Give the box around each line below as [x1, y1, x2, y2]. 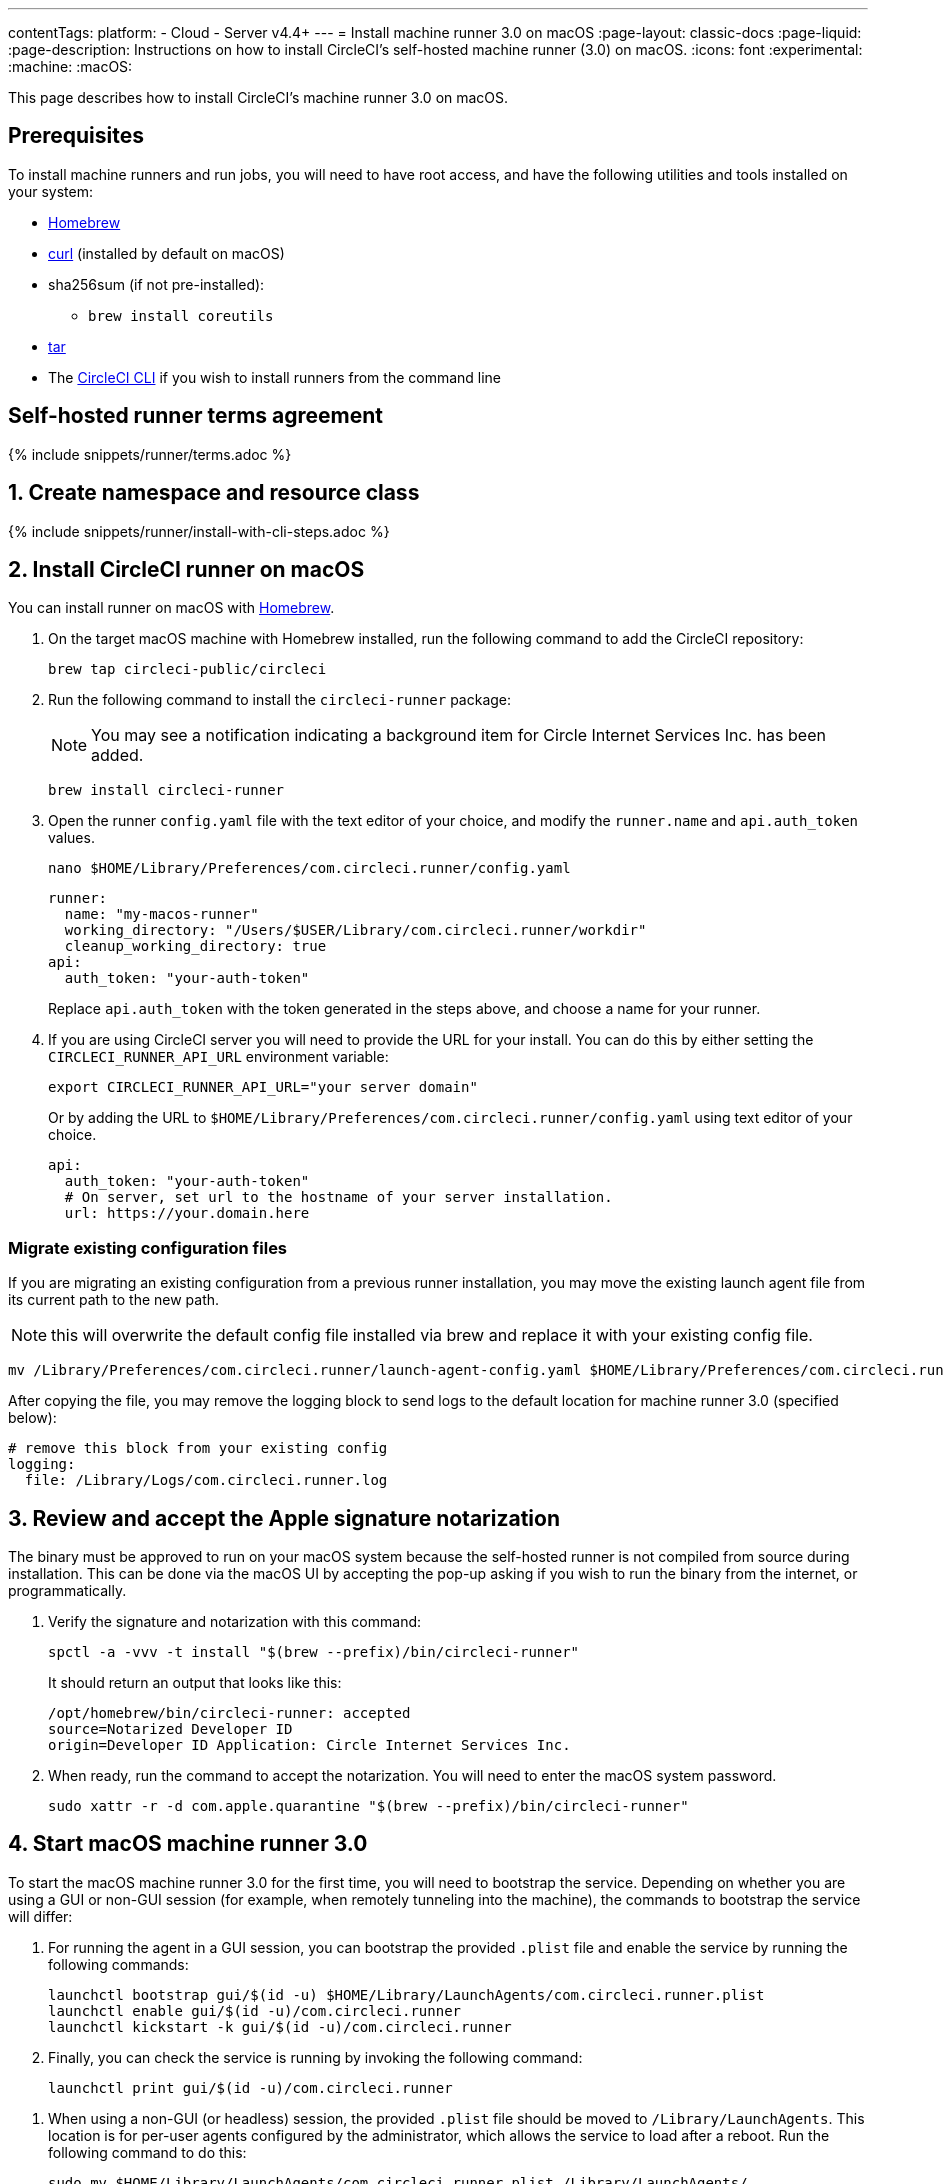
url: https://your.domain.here [64, 1205, 310, 1222]
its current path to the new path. [8, 1291, 220, 1309]
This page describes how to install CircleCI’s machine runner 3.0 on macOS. [8, 89, 509, 106]
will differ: [8, 1907, 73, 1925]
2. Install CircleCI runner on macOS [8, 556, 365, 582]
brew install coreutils [88, 307, 274, 324]
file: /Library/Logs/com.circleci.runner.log [24, 1472, 388, 1489]
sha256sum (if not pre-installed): [48, 275, 265, 293]
